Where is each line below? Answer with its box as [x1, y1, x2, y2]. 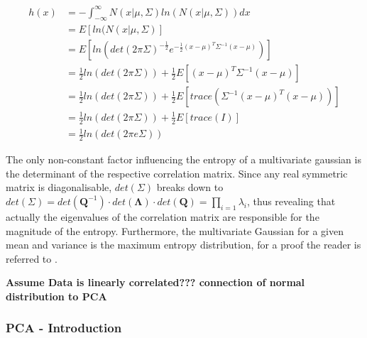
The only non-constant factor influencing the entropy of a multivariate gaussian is [6, 152, 361, 167]
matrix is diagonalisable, [6, 180, 112, 195]
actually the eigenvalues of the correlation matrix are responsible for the [6, 209, 319, 224]
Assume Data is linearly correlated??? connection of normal [6, 275, 305, 290]
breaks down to [156, 180, 224, 195]
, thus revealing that [247, 193, 336, 208]
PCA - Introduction [6, 319, 122, 337]
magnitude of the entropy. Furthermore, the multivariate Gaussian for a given [6, 223, 344, 238]
